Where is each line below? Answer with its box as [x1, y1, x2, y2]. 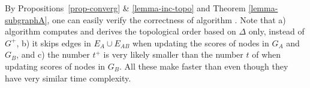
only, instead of [248, 25, 305, 37]
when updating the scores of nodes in [133, 36, 269, 49]
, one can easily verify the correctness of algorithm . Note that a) [47, 13, 286, 26]
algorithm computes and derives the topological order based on [5, 25, 236, 37]
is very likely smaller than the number [103, 48, 243, 61]
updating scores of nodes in [5, 59, 106, 72]
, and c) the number [16, 48, 90, 61]
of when [252, 48, 281, 61]
